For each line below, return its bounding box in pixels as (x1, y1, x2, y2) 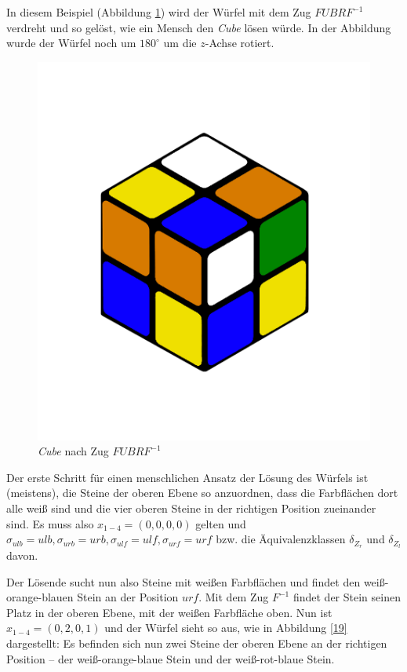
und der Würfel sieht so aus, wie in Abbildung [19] (104, 619, 347, 636)
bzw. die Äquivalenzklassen (216, 531, 346, 547)
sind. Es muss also (6, 515, 94, 531)
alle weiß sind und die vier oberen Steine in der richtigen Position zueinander (6, 500, 376, 517)
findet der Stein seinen (293, 589, 401, 605)
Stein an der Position (77, 589, 179, 605)
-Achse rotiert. (205, 35, 274, 51)
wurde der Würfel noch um (6, 35, 136, 51)
